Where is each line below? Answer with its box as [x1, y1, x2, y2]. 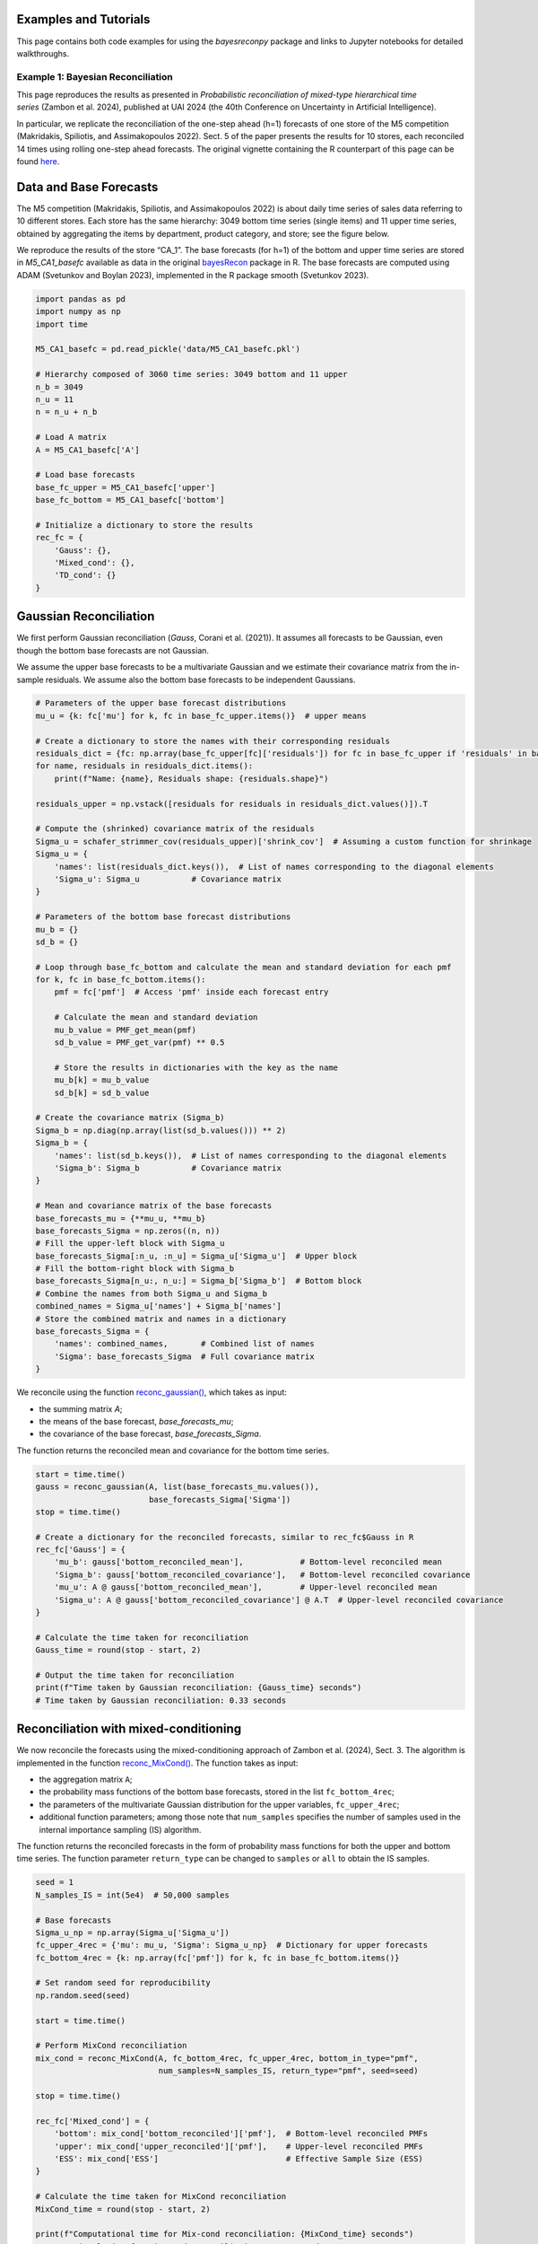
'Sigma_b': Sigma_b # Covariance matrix [54, 1162, 282, 1173]
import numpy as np [35, 306, 121, 317]
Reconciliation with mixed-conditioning [16, 1722, 242, 1737]
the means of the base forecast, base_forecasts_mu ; [39, 1416, 234, 1426]
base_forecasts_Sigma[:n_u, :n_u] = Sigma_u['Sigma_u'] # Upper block [35, 1250, 358, 1261]
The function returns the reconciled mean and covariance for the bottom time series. [16, 1445, 330, 1456]
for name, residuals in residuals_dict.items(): [35, 761, 254, 771]
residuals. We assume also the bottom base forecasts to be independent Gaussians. [45, 674, 356, 685]
